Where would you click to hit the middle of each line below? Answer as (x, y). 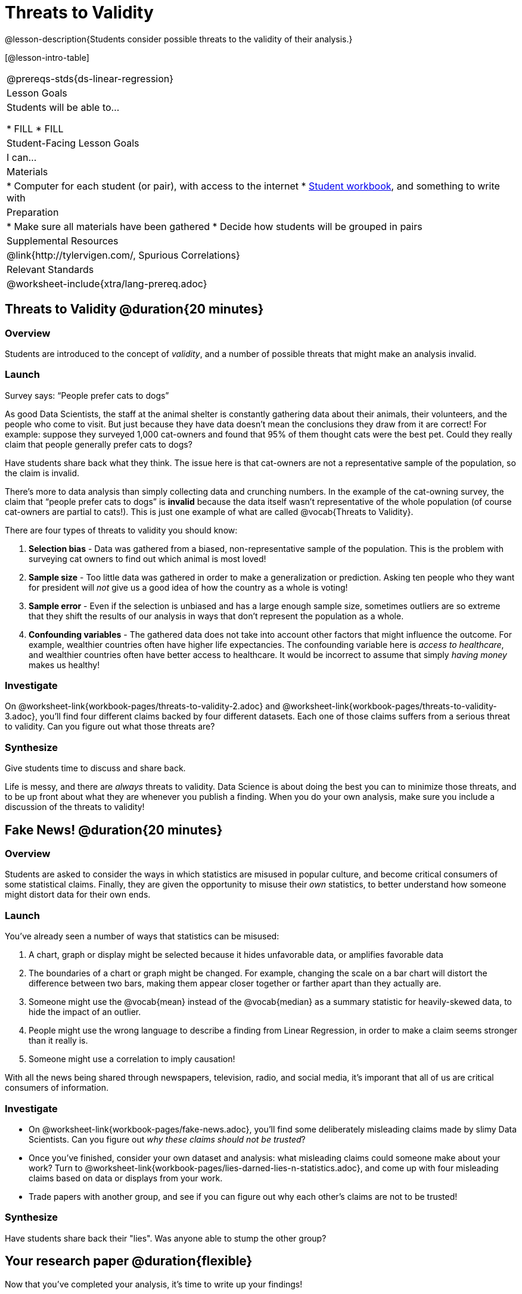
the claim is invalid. (42, 473)
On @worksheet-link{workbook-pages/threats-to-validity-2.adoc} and (143, 706)
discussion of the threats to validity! (75, 807)
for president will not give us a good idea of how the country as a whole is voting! (188, 587)
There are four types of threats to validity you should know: (121, 530)
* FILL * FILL (35, 128)
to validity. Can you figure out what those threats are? (110, 727)
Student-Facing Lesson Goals (73, 143)
